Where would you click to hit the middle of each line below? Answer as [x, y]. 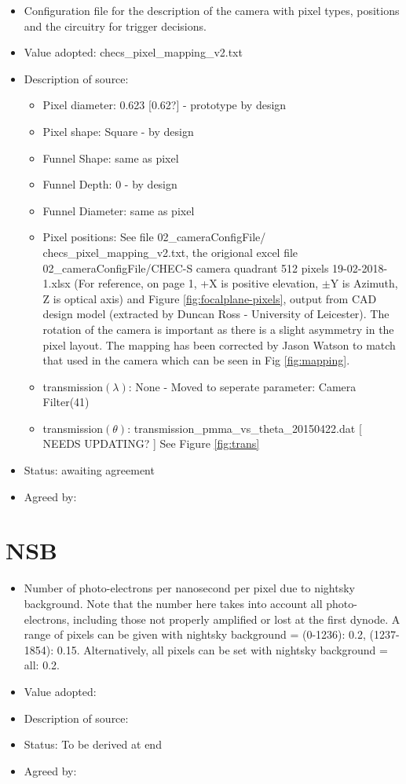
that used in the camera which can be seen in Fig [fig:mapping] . [196, 360]
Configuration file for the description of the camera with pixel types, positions [212, 10]
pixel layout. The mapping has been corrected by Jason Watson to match [219, 344]
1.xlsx [57, 283]
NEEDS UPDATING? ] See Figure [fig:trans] [151, 443]
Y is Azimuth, [364, 283]
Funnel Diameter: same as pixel [119, 210]
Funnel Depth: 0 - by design [110, 184]
